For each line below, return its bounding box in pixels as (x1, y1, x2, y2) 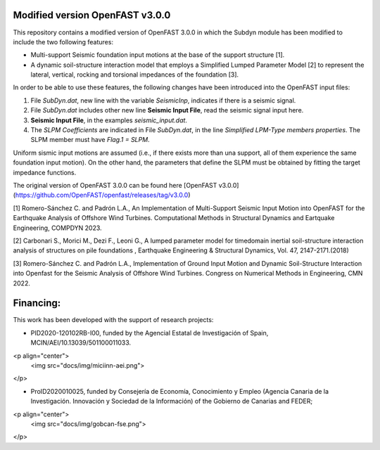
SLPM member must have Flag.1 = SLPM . (30, 136, 151, 144)
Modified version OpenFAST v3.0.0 (13, 9, 171, 21)
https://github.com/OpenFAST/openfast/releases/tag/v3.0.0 (15, 191, 189, 200)
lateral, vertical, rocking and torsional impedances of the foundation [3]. (30, 70, 239, 79)
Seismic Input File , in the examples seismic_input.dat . (30, 116, 188, 124)
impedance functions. (13, 168, 77, 176)
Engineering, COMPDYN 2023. (13, 224, 102, 232)
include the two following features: (13, 37, 114, 46)
